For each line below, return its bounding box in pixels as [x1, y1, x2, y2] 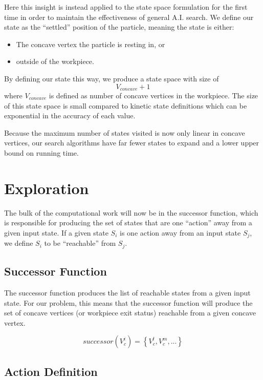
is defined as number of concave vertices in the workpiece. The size [49, 90, 258, 101]
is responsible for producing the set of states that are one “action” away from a [4, 217, 252, 228]
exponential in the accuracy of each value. [4, 110, 136, 121]
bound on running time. [4, 147, 79, 158]
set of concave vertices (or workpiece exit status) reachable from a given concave [4, 307, 256, 318]
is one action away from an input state [120, 227, 241, 238]
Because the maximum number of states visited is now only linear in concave [4, 127, 245, 138]
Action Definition [4, 363, 98, 379]
